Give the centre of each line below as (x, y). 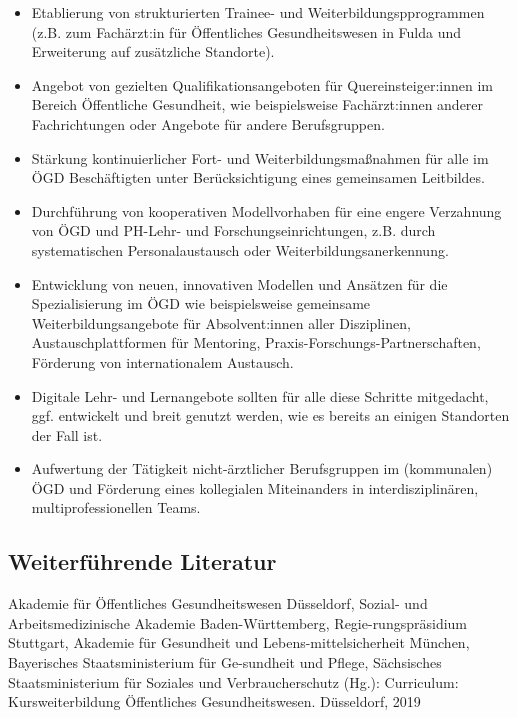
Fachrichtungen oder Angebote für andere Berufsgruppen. (208, 123)
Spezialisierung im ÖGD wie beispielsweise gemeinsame (201, 303)
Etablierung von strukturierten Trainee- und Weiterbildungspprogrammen (258, 12)
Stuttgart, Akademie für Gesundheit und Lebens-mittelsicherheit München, (239, 642)
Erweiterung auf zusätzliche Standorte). (153, 51)
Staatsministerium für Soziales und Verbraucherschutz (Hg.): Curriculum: (233, 681)
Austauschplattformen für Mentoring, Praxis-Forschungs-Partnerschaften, (256, 342)
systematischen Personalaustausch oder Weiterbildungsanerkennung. (240, 249)
